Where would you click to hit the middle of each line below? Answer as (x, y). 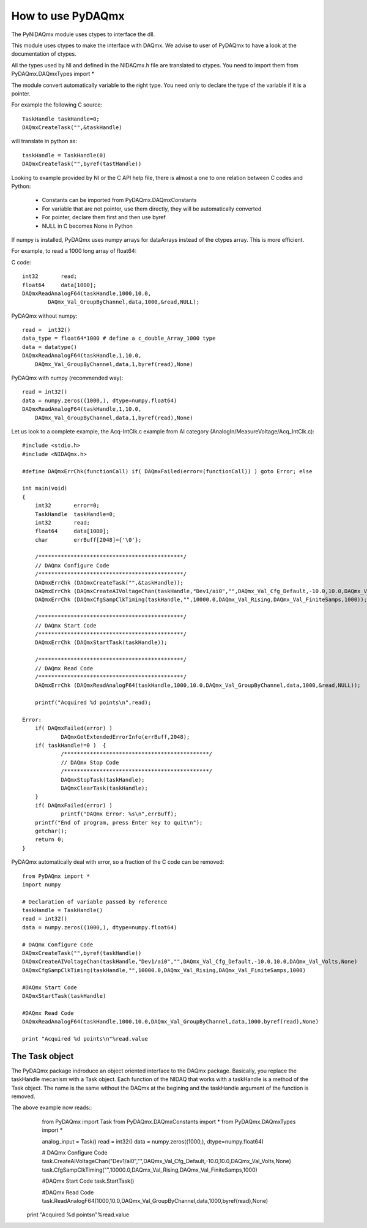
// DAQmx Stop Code (90, 762)
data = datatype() (50, 347)
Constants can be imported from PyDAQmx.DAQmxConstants (119, 200)
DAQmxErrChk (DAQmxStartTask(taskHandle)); (101, 642)
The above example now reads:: (52, 1107)
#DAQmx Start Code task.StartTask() (88, 1181)
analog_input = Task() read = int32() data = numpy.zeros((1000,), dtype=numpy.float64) (153, 1141)
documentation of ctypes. (44, 54)
